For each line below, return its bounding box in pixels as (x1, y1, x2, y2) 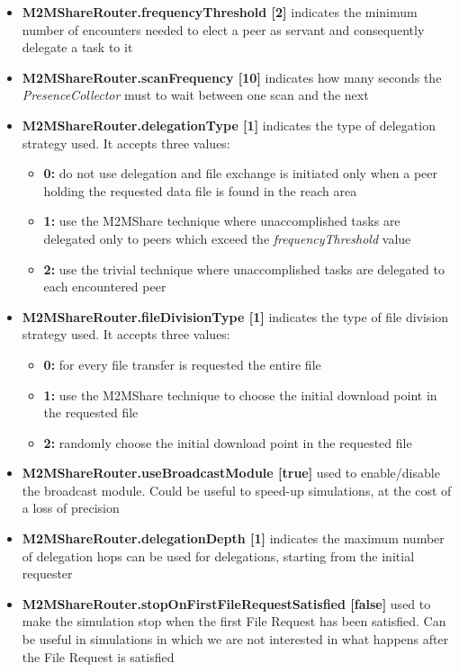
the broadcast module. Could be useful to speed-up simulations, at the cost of (22, 480, 452, 499)
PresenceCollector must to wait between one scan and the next (22, 85, 369, 104)
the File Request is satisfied (22, 647, 175, 666)
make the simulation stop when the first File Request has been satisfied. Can (22, 612, 446, 631)
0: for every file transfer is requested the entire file (43, 354, 321, 373)
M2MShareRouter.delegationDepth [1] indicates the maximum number (22, 529, 445, 548)
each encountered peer (43, 277, 166, 296)
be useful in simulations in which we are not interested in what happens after (22, 630, 449, 649)
